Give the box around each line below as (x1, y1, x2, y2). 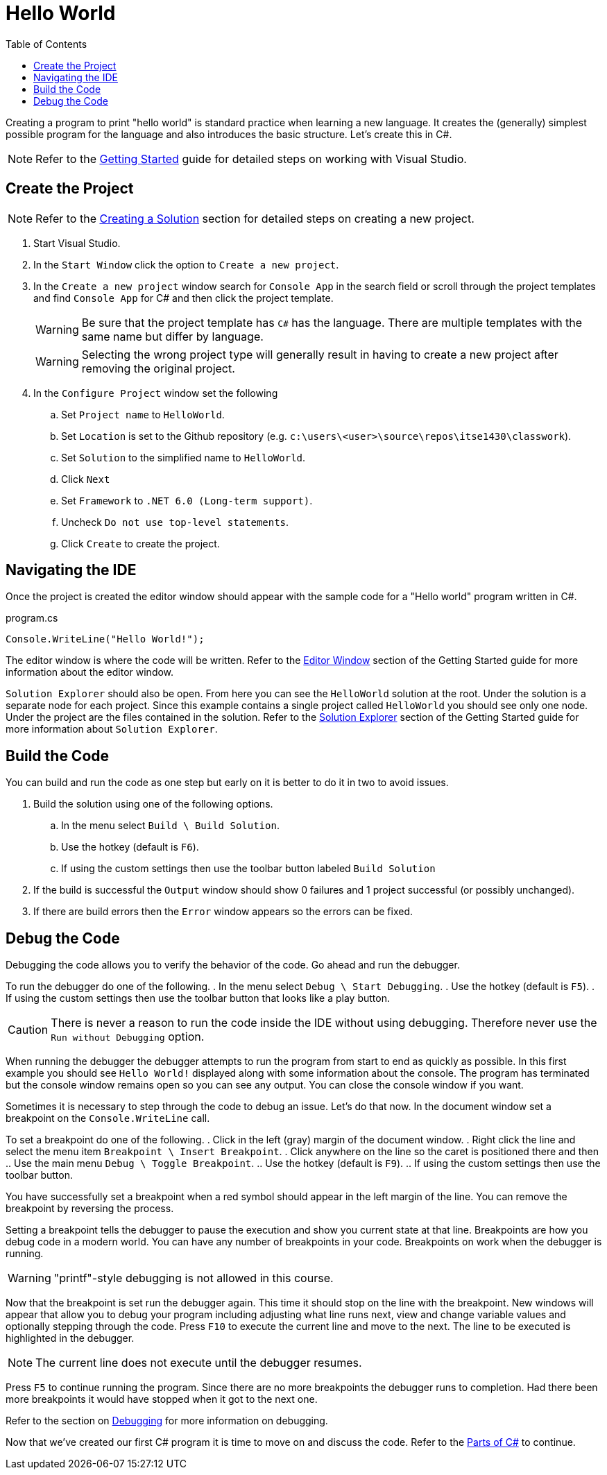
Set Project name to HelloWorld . (61, 408, 225, 420)
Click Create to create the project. (61, 537, 220, 549)
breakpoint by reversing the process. (6, 1202, 174, 1215)
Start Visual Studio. (33, 237, 121, 249)
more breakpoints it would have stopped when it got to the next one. (6, 1393, 318, 1406)
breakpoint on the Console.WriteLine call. (6, 1112, 210, 1125)
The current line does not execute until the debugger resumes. (35, 1356, 362, 1370)
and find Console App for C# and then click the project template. (33, 291, 334, 304)
